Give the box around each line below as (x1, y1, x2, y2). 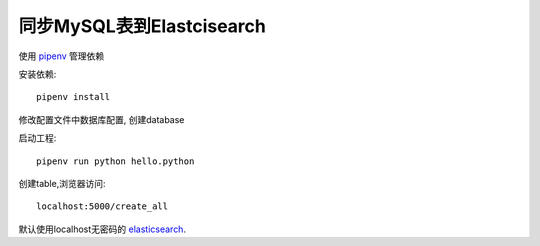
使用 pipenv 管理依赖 (18, 50, 105, 62)
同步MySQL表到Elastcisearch (18, 15, 267, 37)
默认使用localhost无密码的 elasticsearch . (18, 223, 187, 235)
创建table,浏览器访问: (18, 177, 106, 189)
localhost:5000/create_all (36, 201, 169, 212)
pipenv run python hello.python (36, 155, 195, 167)
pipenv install (36, 91, 111, 103)
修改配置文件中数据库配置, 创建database (18, 113, 185, 125)
